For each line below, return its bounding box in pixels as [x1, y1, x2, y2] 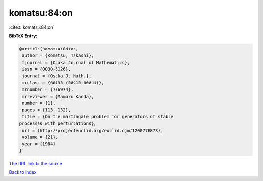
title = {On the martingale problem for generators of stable [22, 114, 174, 119]
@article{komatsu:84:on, [19, 46, 79, 51]
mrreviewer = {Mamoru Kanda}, [22, 94, 94, 99]
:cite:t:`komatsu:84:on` [9, 24, 55, 30]
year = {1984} [22, 141, 56, 147]
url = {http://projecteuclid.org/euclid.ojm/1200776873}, [22, 128, 163, 133]
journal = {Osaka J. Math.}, [22, 73, 92, 79]
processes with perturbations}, [19, 121, 97, 126]
